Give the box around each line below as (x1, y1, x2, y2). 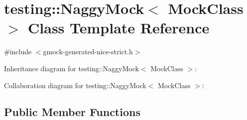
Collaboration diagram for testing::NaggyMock (4, 80, 146, 90)
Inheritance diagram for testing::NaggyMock (4, 63, 139, 73)
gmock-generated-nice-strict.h (43, 46, 133, 57)
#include (4, 46, 32, 57)
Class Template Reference (28, 17, 210, 38)
